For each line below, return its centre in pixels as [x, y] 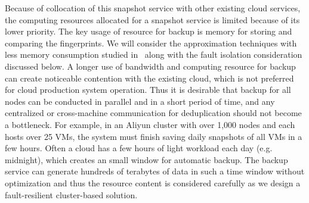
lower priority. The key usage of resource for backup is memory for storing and [149, 31]
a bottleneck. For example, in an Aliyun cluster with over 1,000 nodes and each [150, 124]
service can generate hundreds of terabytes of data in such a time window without [155, 171]
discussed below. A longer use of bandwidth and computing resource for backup [150, 66]
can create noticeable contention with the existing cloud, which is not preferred [149, 78]
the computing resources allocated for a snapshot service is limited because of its [152, 19]
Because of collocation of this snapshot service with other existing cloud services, [153, 8]
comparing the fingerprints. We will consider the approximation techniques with [151, 43]
